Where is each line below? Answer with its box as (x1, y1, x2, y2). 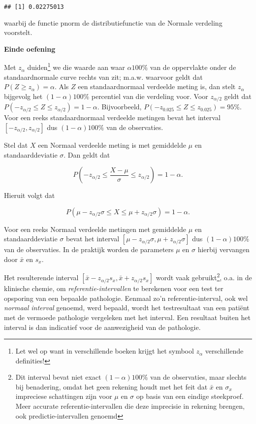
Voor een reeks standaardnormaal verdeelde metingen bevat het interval (4, 112, 221, 123)
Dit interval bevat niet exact (15, 372, 101, 382)
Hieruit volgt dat (4, 190, 55, 200)
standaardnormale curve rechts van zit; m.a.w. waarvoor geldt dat (4, 71, 203, 82)
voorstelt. (4, 27, 32, 37)
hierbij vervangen (197, 244, 250, 255)
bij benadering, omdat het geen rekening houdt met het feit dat (15, 381, 208, 391)
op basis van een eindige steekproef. (136, 391, 244, 401)
